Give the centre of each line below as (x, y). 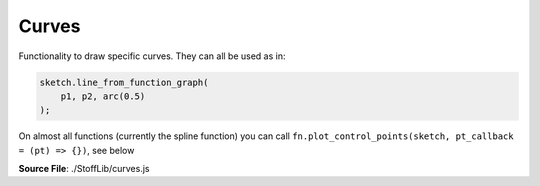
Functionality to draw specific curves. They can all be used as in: (152, 56)
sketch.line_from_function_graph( (124, 82)
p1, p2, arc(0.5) (103, 96)
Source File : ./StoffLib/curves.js (84, 169)
